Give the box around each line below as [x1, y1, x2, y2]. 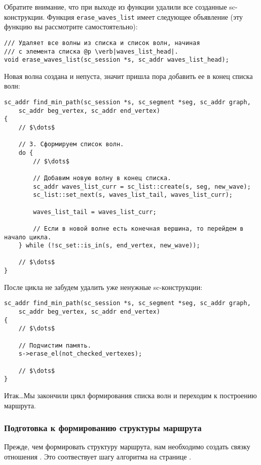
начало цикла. [4, 233, 52, 241]
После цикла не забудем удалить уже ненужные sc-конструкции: [4, 281, 203, 292]
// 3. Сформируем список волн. [18, 141, 124, 148]
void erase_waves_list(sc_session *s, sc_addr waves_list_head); [4, 56, 229, 64]
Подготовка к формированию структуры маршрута [4, 421, 202, 434]
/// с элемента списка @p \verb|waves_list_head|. [4, 48, 178, 55]
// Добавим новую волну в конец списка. [33, 174, 171, 182]
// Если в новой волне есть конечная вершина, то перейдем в [33, 225, 244, 232]
